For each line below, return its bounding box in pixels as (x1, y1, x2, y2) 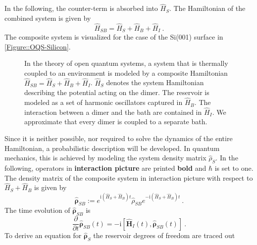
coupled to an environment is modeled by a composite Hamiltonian (24, 67, 228, 78)
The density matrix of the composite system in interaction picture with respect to (4, 172, 253, 183)
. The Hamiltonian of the (169, 3, 246, 13)
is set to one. (214, 163, 254, 173)
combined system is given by (4, 12, 91, 23)
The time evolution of (4, 205, 70, 215)
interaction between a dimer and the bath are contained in (24, 106, 202, 117)
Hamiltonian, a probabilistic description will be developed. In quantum (4, 143, 220, 153)
